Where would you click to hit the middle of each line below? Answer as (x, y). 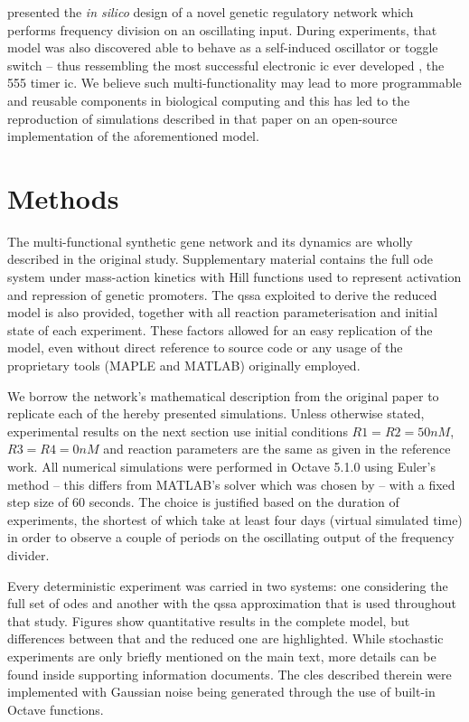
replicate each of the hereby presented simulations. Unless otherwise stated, (216, 413)
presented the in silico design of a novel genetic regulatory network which (211, 12)
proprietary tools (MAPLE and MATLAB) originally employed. (184, 366)
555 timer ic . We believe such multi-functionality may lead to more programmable (234, 83)
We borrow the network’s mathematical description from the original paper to (223, 395)
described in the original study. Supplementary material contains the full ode (220, 259)
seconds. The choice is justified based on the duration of (244, 502)
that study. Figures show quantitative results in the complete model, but (209, 620)
